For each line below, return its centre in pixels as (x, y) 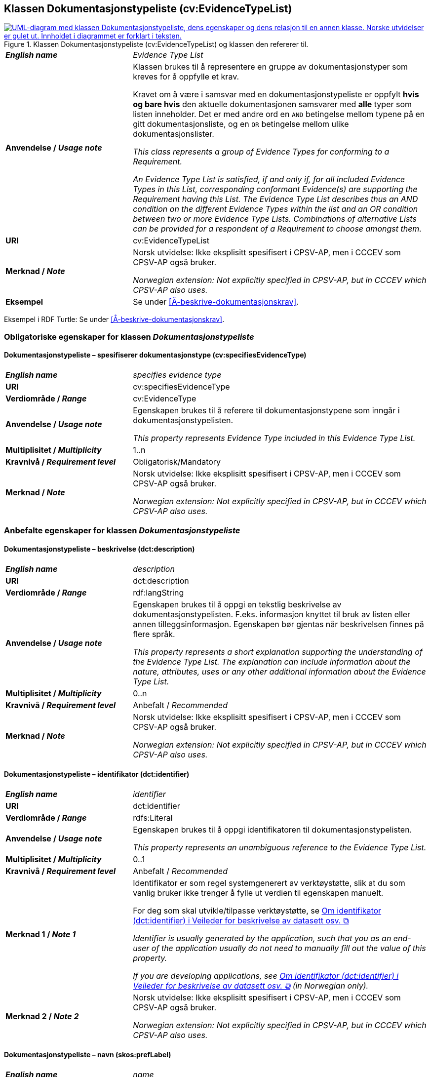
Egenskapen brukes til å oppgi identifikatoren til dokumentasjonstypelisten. (273, 829)
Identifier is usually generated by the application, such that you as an (262, 938)
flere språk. (154, 634)
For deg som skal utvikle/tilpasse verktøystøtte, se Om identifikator (257, 910)
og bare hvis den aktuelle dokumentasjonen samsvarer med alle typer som (273, 104)
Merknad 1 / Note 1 (41, 934)
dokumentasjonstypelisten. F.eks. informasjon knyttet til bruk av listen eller (272, 614)
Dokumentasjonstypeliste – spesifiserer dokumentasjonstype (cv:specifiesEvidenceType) (155, 355)
